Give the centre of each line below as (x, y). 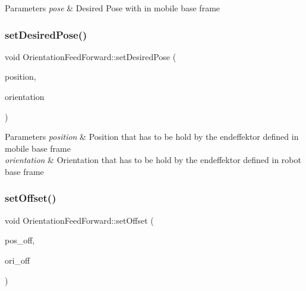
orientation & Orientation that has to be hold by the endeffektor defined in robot (153, 160)
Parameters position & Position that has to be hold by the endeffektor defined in (152, 137)
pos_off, (20, 240)
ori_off (18, 260)
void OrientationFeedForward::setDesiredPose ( (91, 56)
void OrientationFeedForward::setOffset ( (79, 220)
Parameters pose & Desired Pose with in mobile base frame (113, 8)
